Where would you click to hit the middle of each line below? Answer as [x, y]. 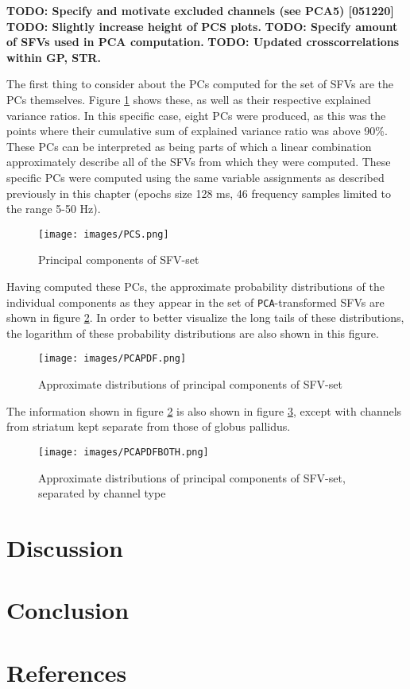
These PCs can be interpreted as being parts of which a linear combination [189, 146]
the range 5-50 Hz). [54, 209]
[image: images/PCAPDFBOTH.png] [124, 452]
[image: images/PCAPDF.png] [112, 359]
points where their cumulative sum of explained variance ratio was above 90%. [197, 131]
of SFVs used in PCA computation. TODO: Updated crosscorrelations [203, 42]
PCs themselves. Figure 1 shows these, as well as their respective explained [189, 99]
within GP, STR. [54, 57]
